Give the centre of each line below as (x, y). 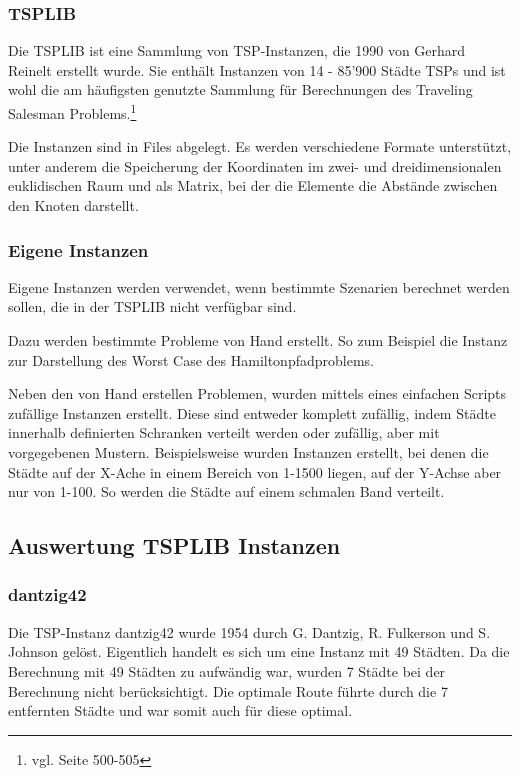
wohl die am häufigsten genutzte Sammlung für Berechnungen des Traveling (240, 89)
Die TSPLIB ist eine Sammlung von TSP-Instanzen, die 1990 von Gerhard (237, 50)
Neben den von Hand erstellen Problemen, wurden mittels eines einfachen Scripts (257, 393)
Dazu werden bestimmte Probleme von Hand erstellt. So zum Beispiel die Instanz (258, 340)
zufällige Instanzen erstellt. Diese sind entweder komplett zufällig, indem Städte (252, 412)
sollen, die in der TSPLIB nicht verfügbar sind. (152, 306)
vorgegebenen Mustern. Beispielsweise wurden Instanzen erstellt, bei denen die (248, 452)
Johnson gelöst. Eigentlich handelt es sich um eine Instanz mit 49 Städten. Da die (259, 651)
